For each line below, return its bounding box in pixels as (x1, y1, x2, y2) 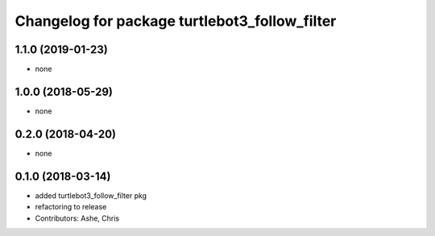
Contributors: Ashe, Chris (35, 213, 120, 223)
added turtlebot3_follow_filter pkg (35, 190, 147, 201)
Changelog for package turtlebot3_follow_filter (14, 12, 337, 30)
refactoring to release (35, 202, 107, 212)
